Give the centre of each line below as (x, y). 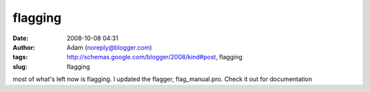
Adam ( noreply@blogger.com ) (109, 47)
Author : (24, 47)
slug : (20, 66)
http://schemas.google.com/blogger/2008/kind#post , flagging (155, 57)
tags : (20, 57)
